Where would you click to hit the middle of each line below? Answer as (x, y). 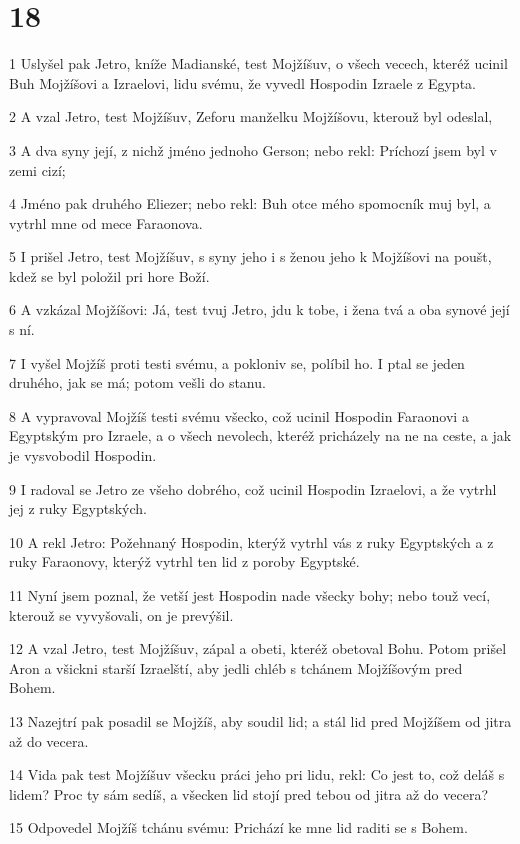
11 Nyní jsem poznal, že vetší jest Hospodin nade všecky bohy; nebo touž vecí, (250, 595)
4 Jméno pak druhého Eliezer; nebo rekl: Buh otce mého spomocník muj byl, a (250, 203)
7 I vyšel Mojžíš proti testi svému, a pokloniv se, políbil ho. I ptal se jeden (237, 362)
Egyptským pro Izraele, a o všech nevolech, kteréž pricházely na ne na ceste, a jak (260, 435)
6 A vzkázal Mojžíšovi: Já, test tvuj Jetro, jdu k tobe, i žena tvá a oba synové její (259, 309)
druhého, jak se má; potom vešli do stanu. (137, 382)
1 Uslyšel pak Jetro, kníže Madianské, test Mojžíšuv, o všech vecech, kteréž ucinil (258, 63)
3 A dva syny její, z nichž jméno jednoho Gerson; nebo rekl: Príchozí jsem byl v (253, 149)
